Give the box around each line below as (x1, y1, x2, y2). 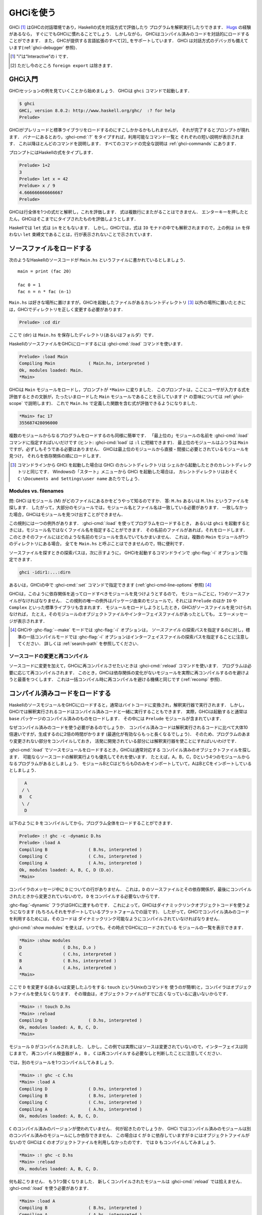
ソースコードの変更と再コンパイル (9, 653, 88, 660)
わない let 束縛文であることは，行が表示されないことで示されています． (9, 231, 155, 238)
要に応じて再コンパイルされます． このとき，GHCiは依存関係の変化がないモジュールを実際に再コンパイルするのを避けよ (9, 670, 250, 676)
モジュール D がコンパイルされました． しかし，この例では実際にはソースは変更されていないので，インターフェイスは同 (9, 1044, 248, 1049)
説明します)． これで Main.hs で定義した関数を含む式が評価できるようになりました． (28, 400, 200, 406)
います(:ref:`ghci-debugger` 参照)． (9, 44, 80, 51)
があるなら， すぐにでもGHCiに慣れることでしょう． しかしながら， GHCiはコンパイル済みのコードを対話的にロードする (9, 31, 250, 36)
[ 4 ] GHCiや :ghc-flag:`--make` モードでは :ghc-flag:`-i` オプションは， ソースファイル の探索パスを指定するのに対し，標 (10, 627, 250, 633)
